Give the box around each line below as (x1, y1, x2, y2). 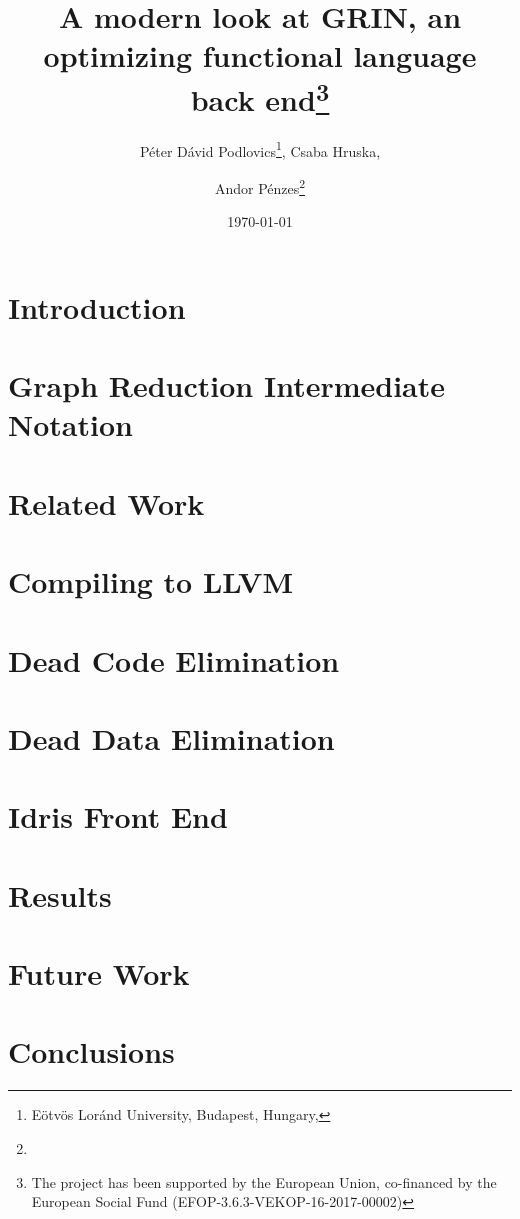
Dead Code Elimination (8, 639, 340, 680)
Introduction (8, 286, 186, 327)
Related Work (8, 482, 205, 523)
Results (8, 874, 112, 915)
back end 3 (190, 74, 330, 119)
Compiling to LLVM (8, 561, 294, 602)
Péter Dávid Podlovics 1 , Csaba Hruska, (139, 137, 381, 161)
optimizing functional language (43, 35, 477, 76)
